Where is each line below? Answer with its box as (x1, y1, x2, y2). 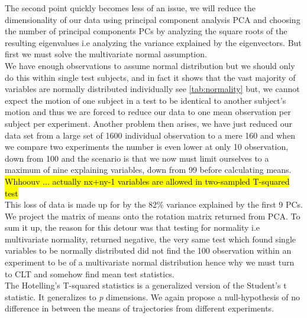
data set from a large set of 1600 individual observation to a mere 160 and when (5, 129, 296, 141)
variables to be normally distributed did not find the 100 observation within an (5, 244, 292, 257)
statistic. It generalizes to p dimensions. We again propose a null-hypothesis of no (5, 290, 300, 303)
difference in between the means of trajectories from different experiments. (5, 302, 274, 314)
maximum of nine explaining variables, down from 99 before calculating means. (5, 163, 292, 176)
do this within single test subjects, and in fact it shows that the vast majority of (5, 71, 296, 83)
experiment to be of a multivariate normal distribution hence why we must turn (5, 256, 295, 268)
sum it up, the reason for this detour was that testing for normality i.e (5, 221, 260, 234)
